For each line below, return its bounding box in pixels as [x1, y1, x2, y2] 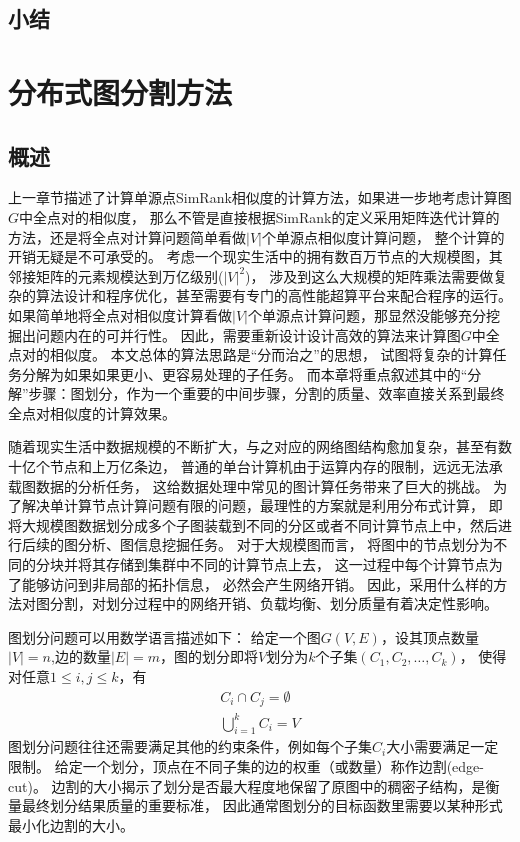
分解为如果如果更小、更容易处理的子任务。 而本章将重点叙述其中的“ [21, 363, 468, 384]
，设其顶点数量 [380, 626, 479, 647]
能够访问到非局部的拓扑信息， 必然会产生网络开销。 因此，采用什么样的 [21, 573, 494, 594]
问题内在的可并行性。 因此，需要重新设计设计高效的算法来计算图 [35, 324, 461, 345]
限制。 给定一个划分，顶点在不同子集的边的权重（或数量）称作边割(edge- [8, 756, 484, 777]
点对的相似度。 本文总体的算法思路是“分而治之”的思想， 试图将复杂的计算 [8, 344, 493, 365]
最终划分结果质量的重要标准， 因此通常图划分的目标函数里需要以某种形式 [21, 795, 503, 816]
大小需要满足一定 [386, 736, 499, 757]
